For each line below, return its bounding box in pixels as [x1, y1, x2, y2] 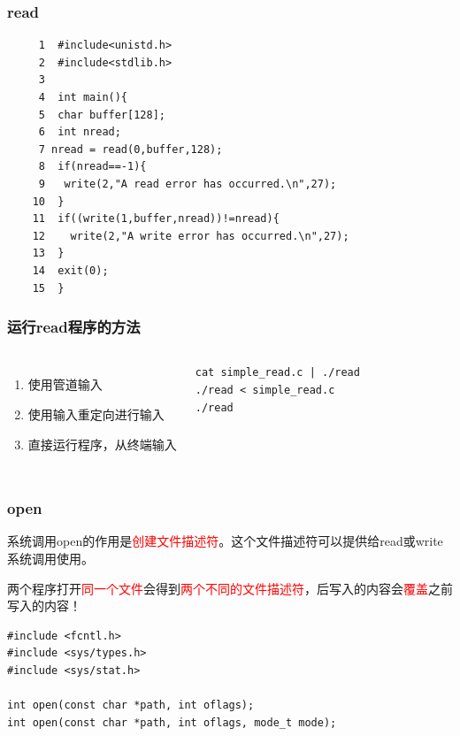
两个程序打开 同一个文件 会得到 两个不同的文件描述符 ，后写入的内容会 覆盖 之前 [7, 579, 453, 597]
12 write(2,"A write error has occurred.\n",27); [32, 229, 349, 242]
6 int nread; [38, 126, 121, 139]
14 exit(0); [32, 264, 109, 277]
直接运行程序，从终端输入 [27, 434, 177, 453]
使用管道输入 [27, 375, 103, 394]
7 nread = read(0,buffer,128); [38, 142, 223, 156]
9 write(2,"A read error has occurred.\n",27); [38, 177, 337, 190]
